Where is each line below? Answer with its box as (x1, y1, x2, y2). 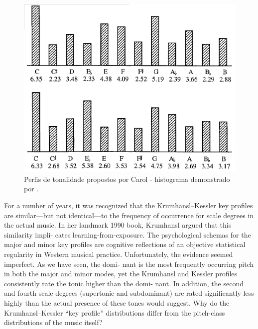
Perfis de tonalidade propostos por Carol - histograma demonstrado (24, 173, 230, 184)
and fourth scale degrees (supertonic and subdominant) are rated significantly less (4, 288, 254, 298)
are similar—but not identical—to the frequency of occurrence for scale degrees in (4, 210, 254, 220)
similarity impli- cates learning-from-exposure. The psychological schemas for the (4, 229, 251, 240)
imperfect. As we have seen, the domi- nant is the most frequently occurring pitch (4, 258, 254, 269)
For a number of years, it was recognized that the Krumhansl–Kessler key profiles (4, 200, 253, 210)
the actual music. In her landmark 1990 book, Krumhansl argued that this (4, 220, 232, 230)
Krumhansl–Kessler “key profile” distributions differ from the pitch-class (4, 307, 225, 318)
